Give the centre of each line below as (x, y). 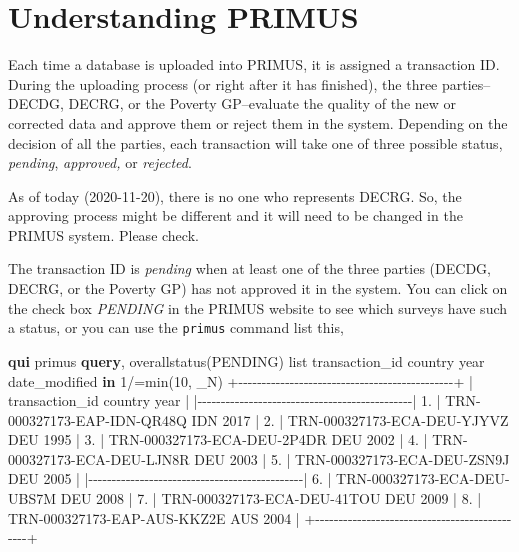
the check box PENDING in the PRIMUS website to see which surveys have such (258, 307)
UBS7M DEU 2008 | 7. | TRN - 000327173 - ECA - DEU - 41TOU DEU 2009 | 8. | (245, 498)
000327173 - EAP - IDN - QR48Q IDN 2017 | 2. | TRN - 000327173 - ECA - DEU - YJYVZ (258, 419)
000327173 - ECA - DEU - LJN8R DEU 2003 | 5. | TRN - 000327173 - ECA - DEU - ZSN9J (259, 458)
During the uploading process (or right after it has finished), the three (223, 83)
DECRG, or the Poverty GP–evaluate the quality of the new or (262, 103)
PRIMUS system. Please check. (103, 234)
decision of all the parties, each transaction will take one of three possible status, (255, 142)
